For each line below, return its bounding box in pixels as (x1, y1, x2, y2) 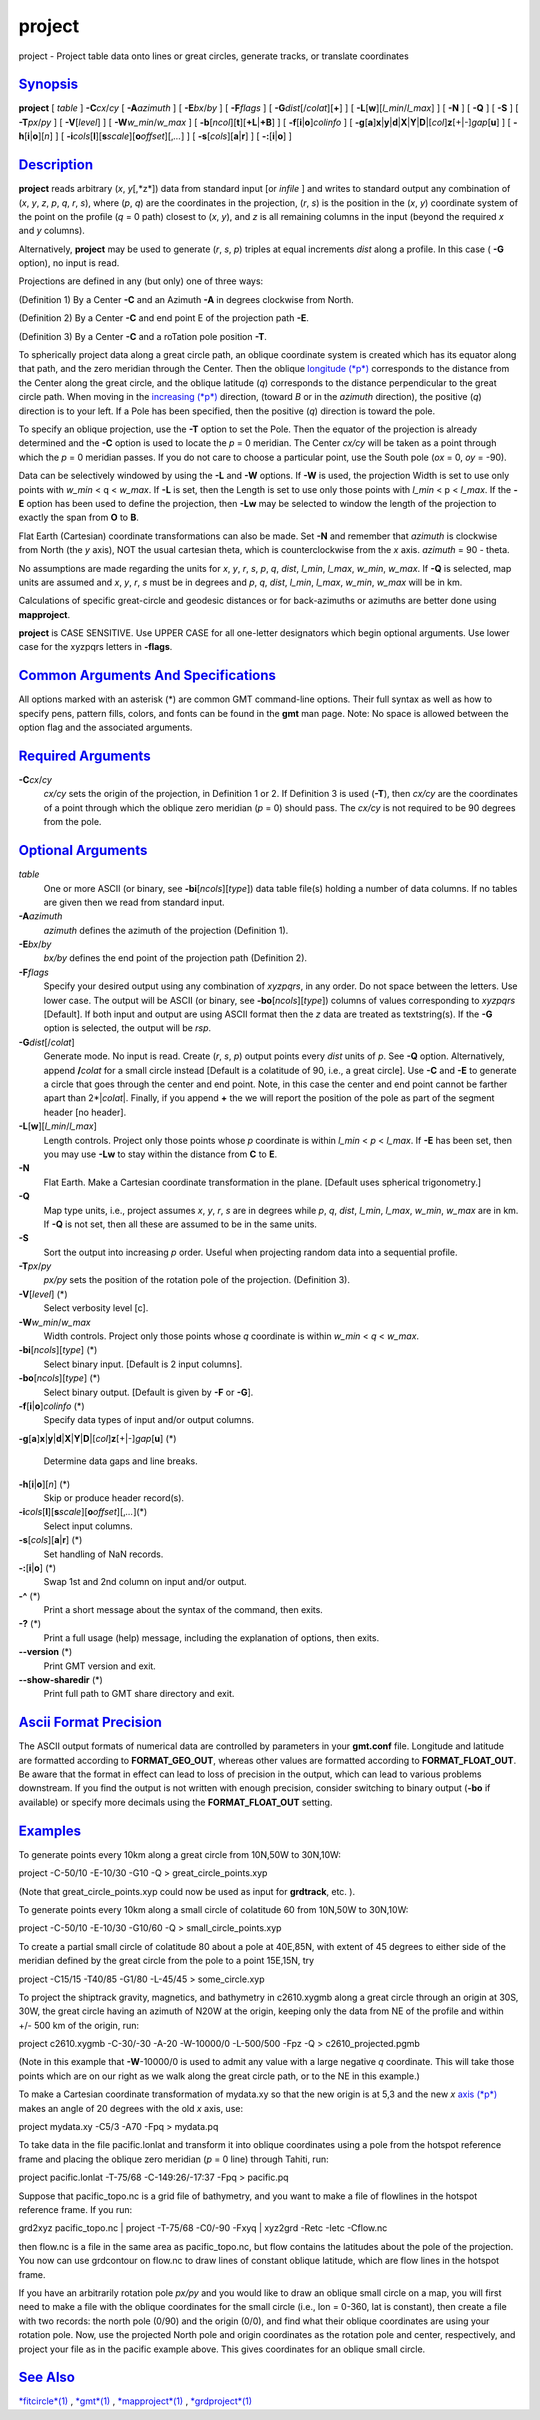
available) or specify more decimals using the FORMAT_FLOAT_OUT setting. (18, 1796, 333, 1808)
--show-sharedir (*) (18, 1674, 104, 1686)
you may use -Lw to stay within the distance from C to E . (43, 1148, 278, 1160)
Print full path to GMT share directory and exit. (43, 1688, 235, 1700)
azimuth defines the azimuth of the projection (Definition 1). (43, 924, 289, 936)
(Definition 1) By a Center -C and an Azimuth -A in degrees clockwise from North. (18, 293, 354, 305)
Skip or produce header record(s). (43, 1491, 185, 1504)
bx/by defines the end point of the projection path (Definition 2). (43, 952, 308, 964)
